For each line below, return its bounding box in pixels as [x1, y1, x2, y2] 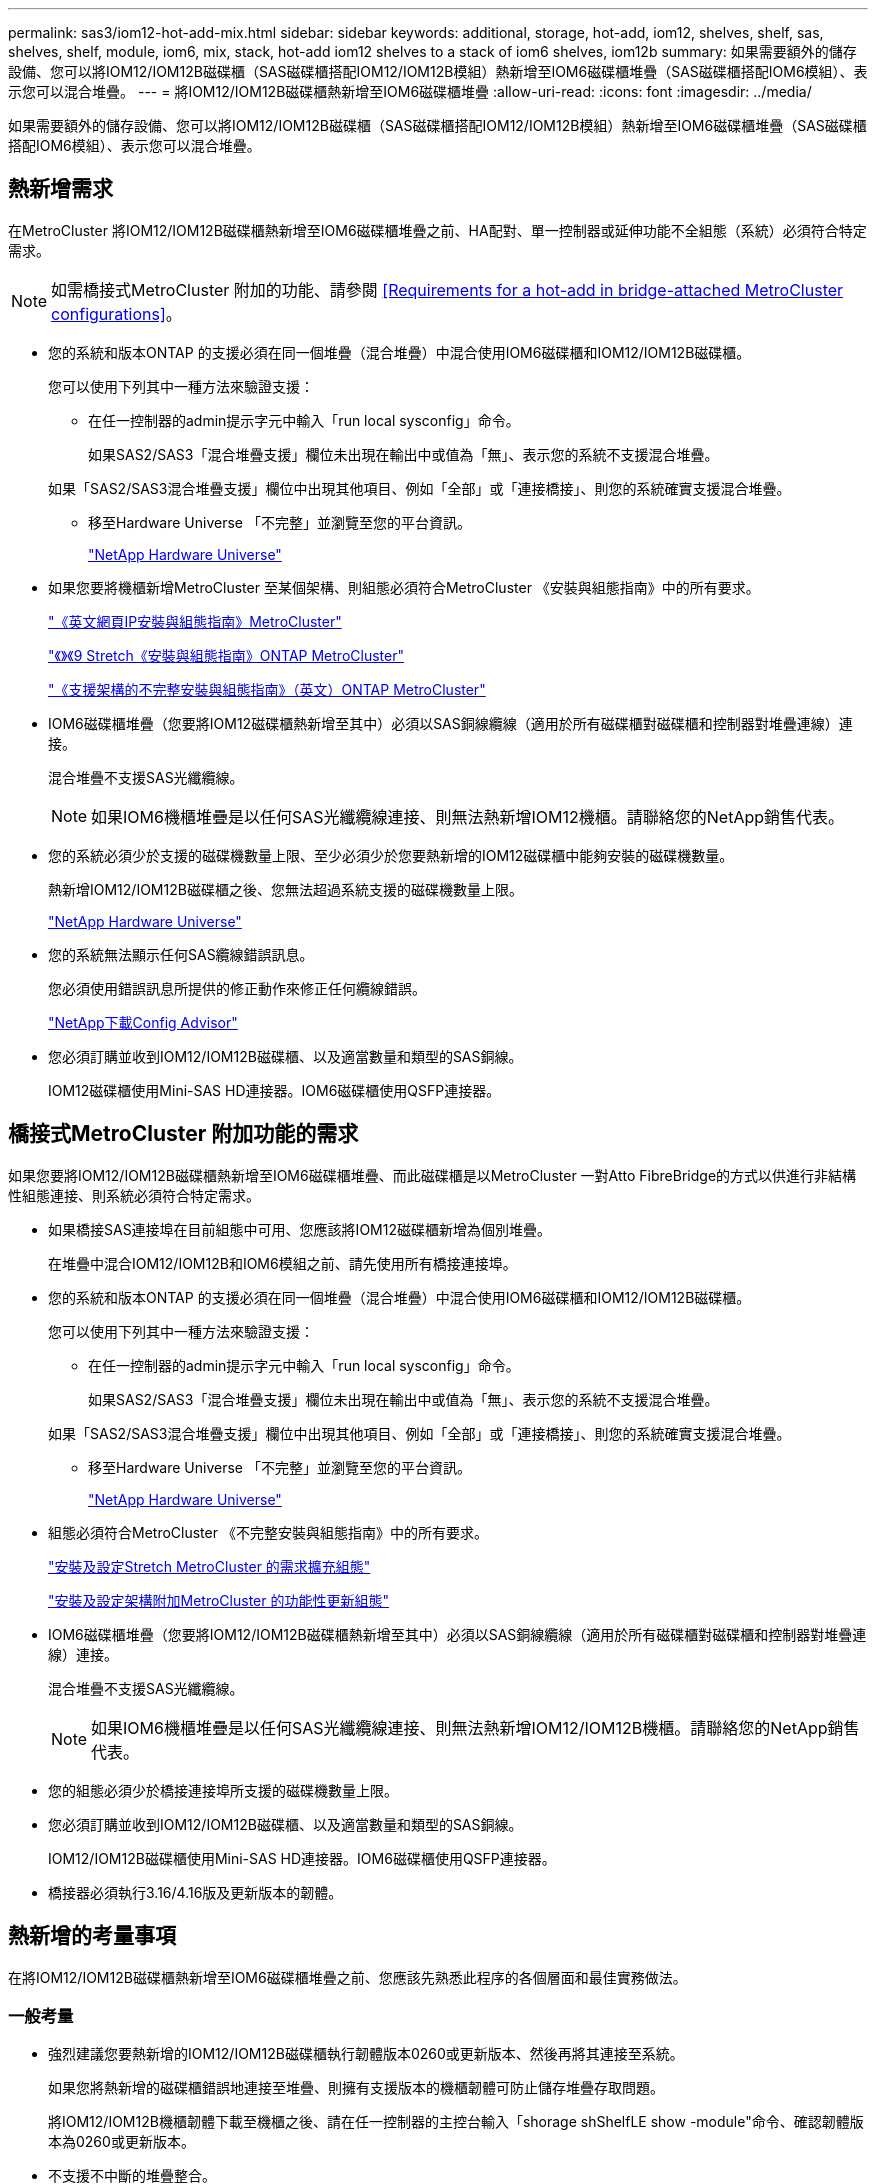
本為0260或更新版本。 [48, 2133, 195, 2151]
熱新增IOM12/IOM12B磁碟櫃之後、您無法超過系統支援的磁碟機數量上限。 [48, 880, 523, 898]
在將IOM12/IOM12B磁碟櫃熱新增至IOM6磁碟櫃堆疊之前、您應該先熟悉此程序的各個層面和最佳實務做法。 [8, 1968, 687, 1986]
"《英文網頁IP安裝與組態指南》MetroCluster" [48, 612, 342, 630]
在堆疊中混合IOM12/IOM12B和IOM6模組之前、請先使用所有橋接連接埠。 [48, 1254, 517, 1272]
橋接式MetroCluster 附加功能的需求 [8, 1121, 359, 1147]
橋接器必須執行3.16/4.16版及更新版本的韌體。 [48, 1883, 343, 1901]
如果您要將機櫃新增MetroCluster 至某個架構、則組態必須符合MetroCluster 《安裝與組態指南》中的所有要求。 [48, 578, 760, 596]
